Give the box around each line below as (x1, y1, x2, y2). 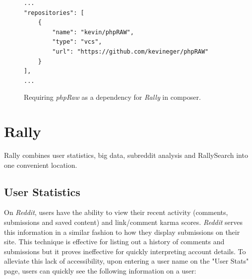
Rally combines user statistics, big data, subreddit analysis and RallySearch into (4, 150, 248, 160)
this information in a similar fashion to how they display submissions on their (4, 226, 240, 237)
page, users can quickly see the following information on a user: (4, 266, 196, 276)
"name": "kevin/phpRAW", (52, 28, 134, 36)
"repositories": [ (24, 9, 84, 16)
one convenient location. (4, 159, 77, 170)
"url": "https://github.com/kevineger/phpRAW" (52, 48, 209, 55)
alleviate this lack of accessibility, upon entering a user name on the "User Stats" (4, 256, 249, 266)
